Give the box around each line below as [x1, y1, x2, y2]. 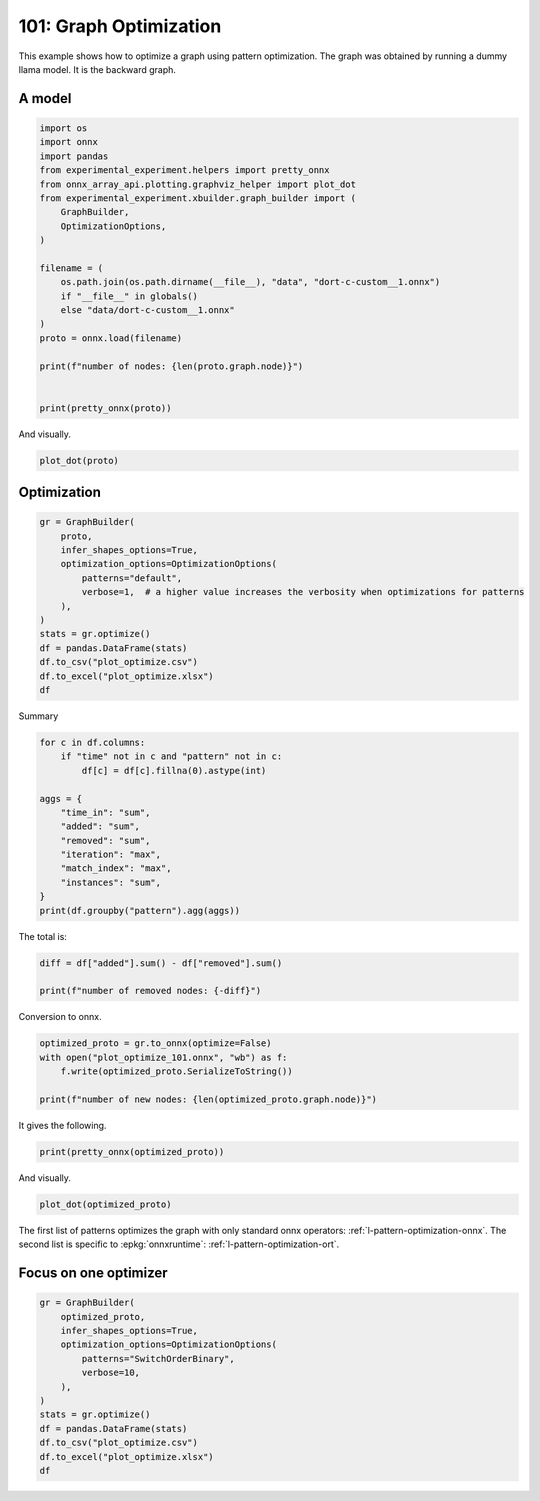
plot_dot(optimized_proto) [39, 1198, 172, 1210]
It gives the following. [18, 1119, 107, 1131]
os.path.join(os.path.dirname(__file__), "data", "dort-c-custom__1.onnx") [60, 276, 441, 288]
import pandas [39, 150, 109, 162]
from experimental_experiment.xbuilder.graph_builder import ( [39, 192, 357, 204]
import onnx [39, 136, 99, 148]
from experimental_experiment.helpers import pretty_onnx [39, 165, 330, 176]
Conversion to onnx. [18, 1011, 102, 1023]
